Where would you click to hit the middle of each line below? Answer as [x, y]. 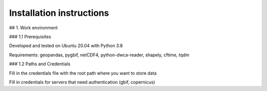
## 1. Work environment [33, 28]
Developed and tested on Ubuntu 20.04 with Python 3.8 [66, 46]
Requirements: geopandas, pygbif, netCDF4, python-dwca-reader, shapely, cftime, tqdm [99, 55]
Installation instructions [59, 13]
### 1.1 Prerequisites [30, 37]
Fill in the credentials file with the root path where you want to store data [83, 73]
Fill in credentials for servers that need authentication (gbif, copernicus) [82, 82]
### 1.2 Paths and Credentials [40, 64]
